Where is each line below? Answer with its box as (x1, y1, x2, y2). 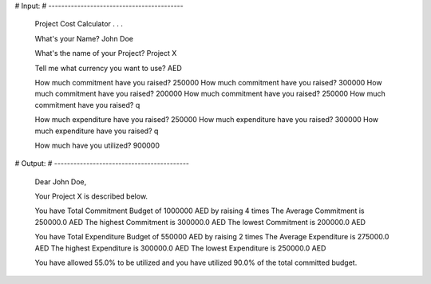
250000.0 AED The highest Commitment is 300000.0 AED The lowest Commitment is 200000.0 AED (34, 217, 366, 227)
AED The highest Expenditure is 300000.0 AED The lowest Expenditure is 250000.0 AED (34, 243, 326, 253)
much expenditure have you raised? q (34, 126, 159, 136)
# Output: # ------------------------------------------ (14, 159, 190, 168)
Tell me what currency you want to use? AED (34, 63, 183, 73)
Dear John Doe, (34, 176, 87, 187)
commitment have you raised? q (34, 100, 140, 109)
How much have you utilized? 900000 (34, 140, 160, 150)
